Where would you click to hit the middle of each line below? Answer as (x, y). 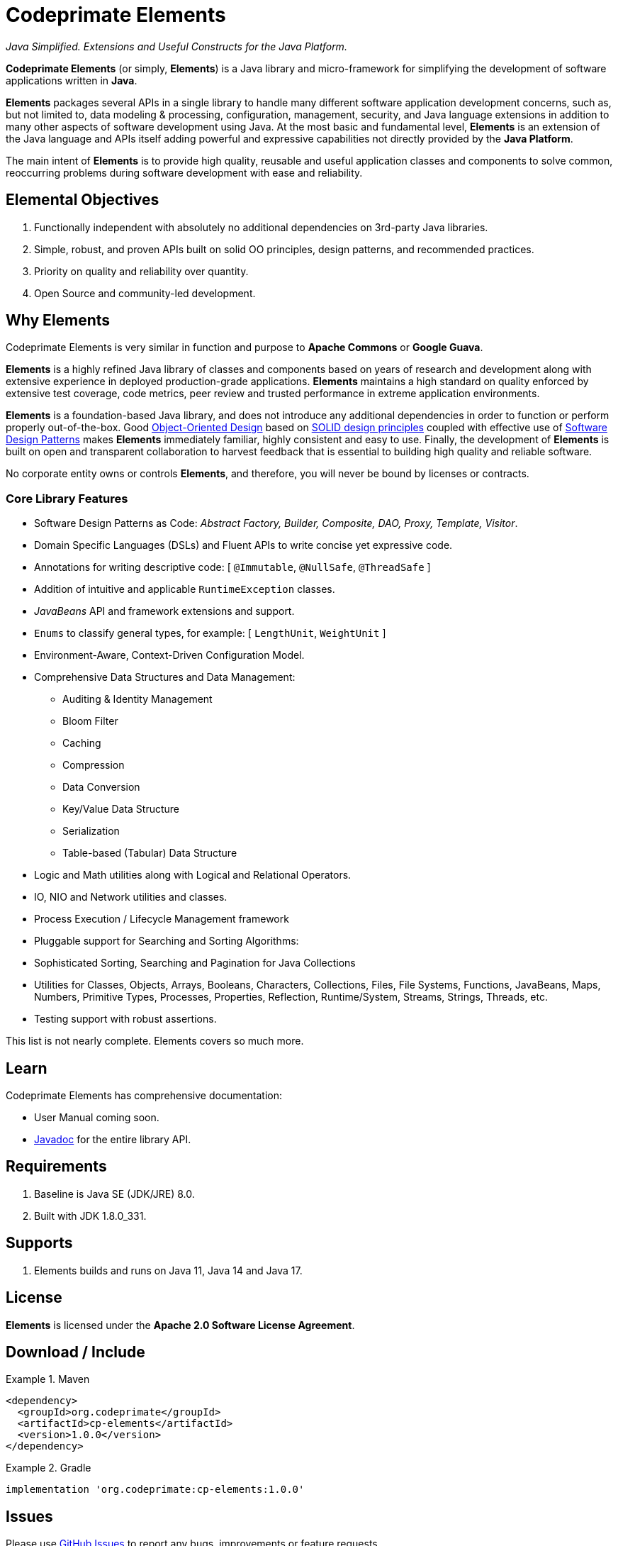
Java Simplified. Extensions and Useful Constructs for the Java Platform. (176, 46)
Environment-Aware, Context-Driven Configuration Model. (169, 655)
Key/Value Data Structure (121, 809)
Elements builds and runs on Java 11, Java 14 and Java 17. (168, 1270)
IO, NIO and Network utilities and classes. (131, 897)
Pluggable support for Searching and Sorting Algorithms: (167, 941)
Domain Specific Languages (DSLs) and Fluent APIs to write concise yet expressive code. (243, 545)
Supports (39, 1243)
